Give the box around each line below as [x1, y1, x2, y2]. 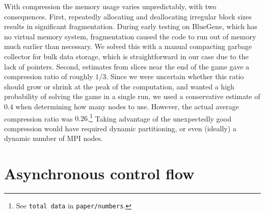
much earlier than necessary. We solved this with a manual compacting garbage [4, 41, 252, 52]
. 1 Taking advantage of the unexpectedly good [88, 111, 232, 124]
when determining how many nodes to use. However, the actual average [15, 101, 239, 111]
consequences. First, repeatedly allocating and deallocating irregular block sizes [4, 11, 252, 21]
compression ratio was [4, 113, 73, 124]
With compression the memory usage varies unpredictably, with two [4, 1, 217, 11]
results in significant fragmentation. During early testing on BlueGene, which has [4, 21, 257, 32]
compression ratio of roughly [4, 71, 93, 82]
